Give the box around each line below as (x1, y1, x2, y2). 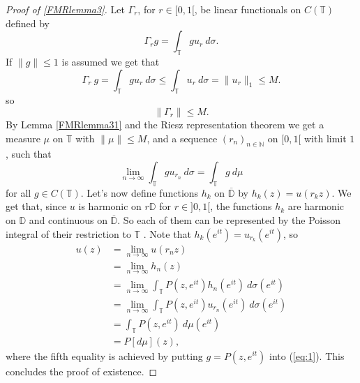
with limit (304, 130, 347, 145)
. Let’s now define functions (80, 185, 199, 200)
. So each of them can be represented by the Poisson (117, 212, 341, 227)
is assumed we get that (61, 54, 160, 68)
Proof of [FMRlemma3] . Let (6, 2, 125, 16)
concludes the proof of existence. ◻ (6, 363, 158, 378)
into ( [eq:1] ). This (269, 348, 345, 363)
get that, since (6, 199, 67, 213)
